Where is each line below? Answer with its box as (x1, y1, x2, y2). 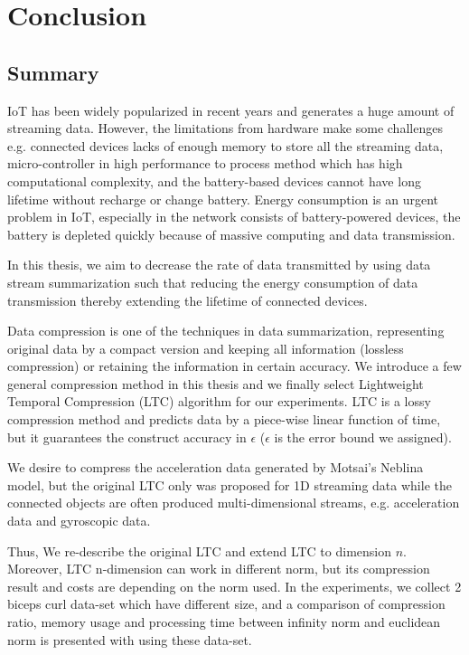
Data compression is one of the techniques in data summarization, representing (7, 321, 445, 340)
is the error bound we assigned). (274, 427, 452, 446)
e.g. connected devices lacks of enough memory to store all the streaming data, (7, 136, 444, 155)
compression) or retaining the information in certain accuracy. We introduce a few (7, 356, 462, 375)
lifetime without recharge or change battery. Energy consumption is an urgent (7, 189, 438, 208)
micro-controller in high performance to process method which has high (7, 154, 403, 173)
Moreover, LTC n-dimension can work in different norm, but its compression (7, 559, 430, 578)
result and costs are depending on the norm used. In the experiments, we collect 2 (7, 576, 462, 595)
